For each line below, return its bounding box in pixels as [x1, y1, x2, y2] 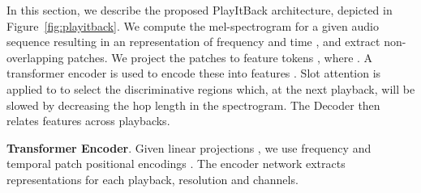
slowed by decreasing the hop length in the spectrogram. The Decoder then [6, 96, 380, 113]
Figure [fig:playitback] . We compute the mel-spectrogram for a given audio [6, 17, 379, 34]
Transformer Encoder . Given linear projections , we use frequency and [6, 139, 372, 156]
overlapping [6, 48, 64, 65]
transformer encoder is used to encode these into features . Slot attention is [6, 65, 381, 82]
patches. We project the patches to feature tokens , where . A [67, 48, 373, 65]
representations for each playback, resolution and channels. [6, 170, 299, 187]
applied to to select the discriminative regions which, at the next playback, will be [6, 80, 415, 97]
